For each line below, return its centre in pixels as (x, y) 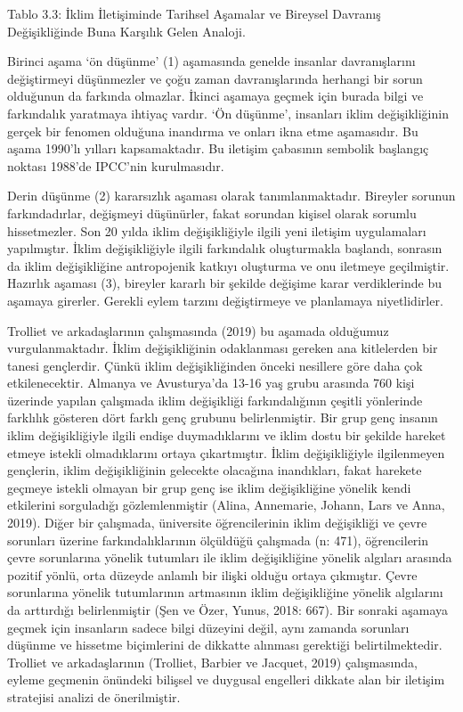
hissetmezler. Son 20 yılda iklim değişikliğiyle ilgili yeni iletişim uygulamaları (217, 230)
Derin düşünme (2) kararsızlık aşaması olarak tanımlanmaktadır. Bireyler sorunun (231, 196)
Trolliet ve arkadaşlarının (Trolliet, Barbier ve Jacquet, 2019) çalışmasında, (212, 662)
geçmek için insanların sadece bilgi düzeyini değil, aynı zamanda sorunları (208, 627)
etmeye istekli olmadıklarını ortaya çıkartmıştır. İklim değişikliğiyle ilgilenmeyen (226, 452)
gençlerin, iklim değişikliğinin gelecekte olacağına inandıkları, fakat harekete (215, 470)
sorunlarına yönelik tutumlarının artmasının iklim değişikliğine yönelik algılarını (225, 592)
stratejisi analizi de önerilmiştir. (94, 696)
